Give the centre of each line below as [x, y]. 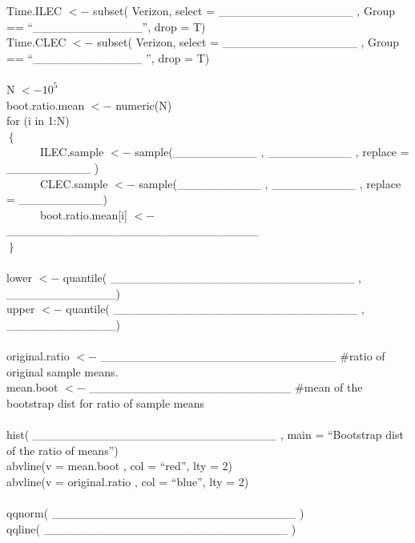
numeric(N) [144, 105]
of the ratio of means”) [62, 450]
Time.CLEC [36, 42]
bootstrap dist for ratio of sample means [105, 402]
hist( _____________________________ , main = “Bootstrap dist [205, 434]
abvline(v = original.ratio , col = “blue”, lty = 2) [128, 481]
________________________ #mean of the [226, 387]
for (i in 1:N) [38, 121]
